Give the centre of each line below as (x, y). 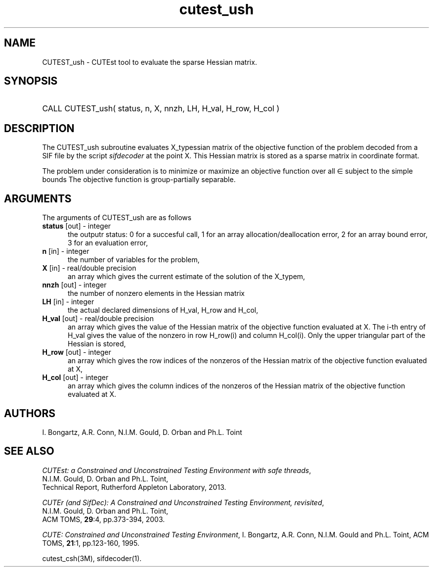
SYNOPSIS (31, 81)
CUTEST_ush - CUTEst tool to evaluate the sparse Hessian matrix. (150, 62)
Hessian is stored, (97, 344)
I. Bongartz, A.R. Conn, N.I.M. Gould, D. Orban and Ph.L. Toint (142, 432)
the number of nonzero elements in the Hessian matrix (156, 293)
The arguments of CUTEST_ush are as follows (117, 218)
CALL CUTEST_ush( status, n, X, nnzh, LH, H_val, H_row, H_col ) (161, 109)
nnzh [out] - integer (74, 285)
